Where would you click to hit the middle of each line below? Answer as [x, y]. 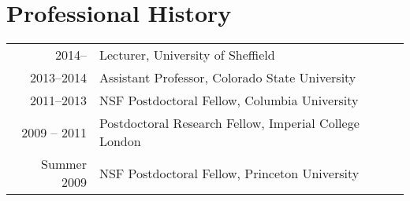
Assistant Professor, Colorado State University [227, 78]
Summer [64, 164]
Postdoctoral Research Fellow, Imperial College [229, 123]
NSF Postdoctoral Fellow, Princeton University [229, 173]
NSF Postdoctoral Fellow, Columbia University [229, 100]
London [120, 141]
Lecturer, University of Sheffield [187, 55]
